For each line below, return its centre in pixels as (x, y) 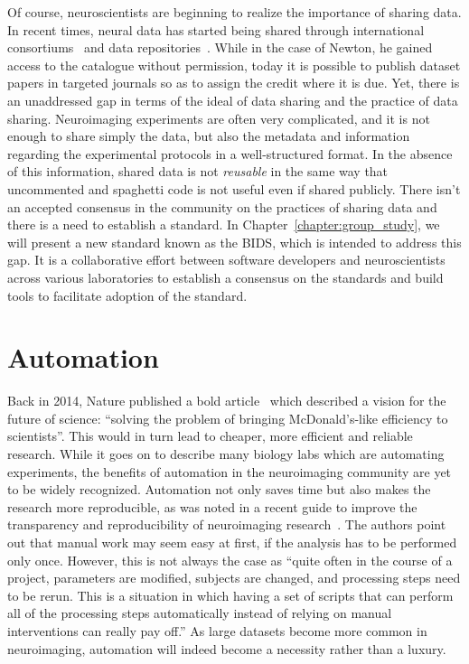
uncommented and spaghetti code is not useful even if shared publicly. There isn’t (234, 188)
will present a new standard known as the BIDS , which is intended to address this (234, 242)
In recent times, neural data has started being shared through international (216, 29)
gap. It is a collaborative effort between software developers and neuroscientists (226, 260)
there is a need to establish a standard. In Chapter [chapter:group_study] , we (224, 224)
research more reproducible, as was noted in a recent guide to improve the (212, 506)
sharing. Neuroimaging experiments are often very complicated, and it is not (219, 118)
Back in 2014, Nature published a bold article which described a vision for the (227, 401)
